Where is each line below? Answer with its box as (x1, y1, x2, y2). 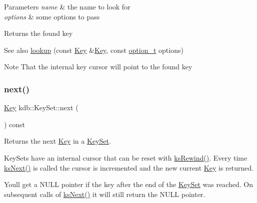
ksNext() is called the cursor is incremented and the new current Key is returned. (4, 162, 254, 173)
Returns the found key (4, 28, 73, 38)
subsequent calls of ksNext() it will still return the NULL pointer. (4, 189, 205, 199)
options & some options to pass (4, 11, 100, 21)
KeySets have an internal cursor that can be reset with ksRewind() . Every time (4, 152, 247, 163)
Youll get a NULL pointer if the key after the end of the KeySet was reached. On (4, 179, 253, 190)
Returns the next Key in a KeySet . (4, 136, 111, 146)
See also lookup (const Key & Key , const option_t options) (4, 44, 183, 55)
